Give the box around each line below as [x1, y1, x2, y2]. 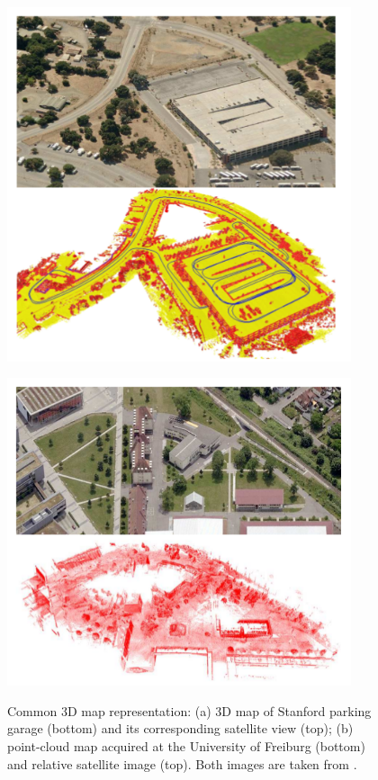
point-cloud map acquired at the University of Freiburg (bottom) [7, 737, 365, 755]
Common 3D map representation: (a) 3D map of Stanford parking [7, 701, 372, 720]
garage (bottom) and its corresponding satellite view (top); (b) [7, 719, 354, 738]
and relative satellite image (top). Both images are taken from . [7, 754, 357, 773]
